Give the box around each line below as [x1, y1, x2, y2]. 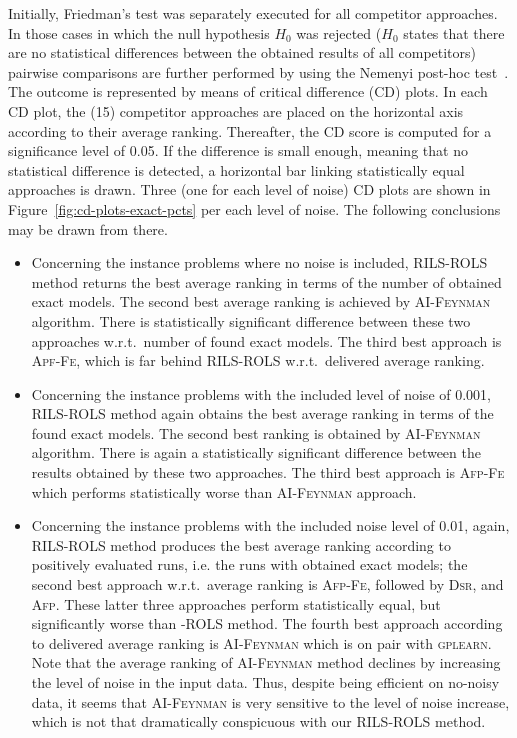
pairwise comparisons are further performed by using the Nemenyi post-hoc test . [8, 61, 509, 82]
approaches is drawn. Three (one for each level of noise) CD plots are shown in [8, 179, 491, 200]
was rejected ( [296, 22, 382, 43]
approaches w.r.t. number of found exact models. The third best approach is [31, 330, 502, 351]
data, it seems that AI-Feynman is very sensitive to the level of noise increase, [31, 691, 510, 712]
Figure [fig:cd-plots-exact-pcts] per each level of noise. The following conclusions [8, 198, 501, 219]
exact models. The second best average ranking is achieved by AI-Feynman [31, 291, 491, 312]
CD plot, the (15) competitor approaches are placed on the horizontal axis [8, 100, 464, 121]
